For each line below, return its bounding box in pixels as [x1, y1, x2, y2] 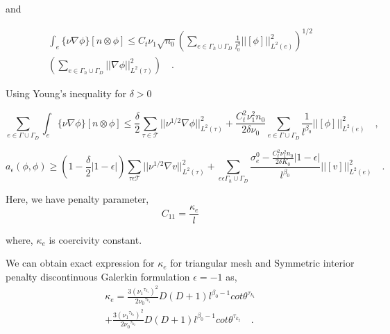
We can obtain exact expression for [6, 256, 155, 270]
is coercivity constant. [49, 232, 142, 247]
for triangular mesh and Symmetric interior [170, 256, 355, 270]
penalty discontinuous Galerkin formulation [6, 269, 190, 283]
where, [6, 232, 33, 247]
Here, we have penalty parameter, [6, 191, 149, 206]
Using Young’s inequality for [6, 86, 127, 101]
